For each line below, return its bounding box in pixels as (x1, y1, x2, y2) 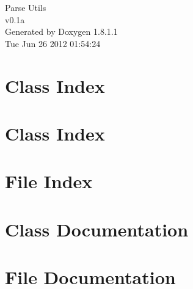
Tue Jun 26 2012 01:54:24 (5, 37, 101, 49)
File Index (5, 169, 93, 194)
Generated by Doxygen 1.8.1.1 (5, 25, 118, 38)
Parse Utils (5, 1, 46, 13)
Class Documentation (5, 216, 189, 241)
